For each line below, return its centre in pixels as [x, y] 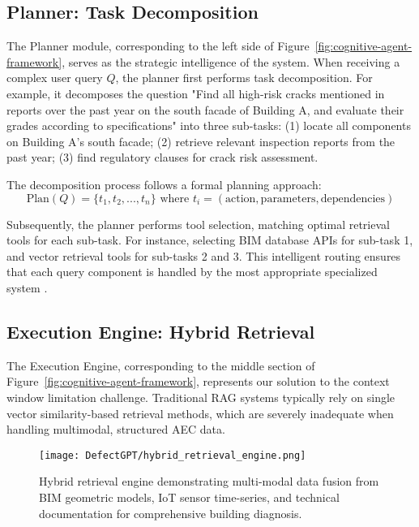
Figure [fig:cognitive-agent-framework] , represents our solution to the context [198, 381]
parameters [288, 199]
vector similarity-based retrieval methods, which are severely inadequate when [200, 413]
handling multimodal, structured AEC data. [116, 429]
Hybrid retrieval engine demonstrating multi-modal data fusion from [209, 481]
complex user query [55, 78]
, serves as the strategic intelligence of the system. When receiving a [231, 61]
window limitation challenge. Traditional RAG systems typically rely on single [201, 397]
